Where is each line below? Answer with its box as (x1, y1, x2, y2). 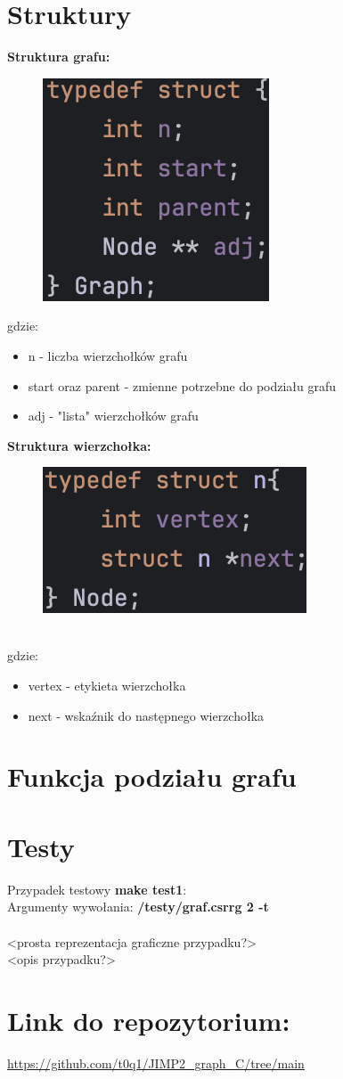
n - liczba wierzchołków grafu (28, 346, 188, 364)
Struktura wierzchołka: (7, 436, 151, 454)
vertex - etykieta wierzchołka (28, 676, 186, 695)
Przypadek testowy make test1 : (7, 879, 187, 898)
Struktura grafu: (7, 47, 110, 66)
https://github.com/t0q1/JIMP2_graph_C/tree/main (7, 1053, 305, 1072)
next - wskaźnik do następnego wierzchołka (28, 706, 265, 724)
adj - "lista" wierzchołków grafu (28, 406, 199, 425)
